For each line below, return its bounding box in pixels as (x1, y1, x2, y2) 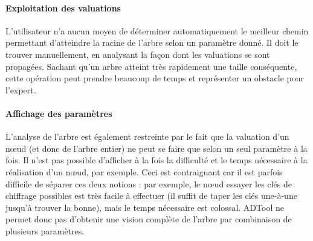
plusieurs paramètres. (5, 224, 85, 237)
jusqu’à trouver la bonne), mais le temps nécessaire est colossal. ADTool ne (5, 201, 284, 213)
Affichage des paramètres (5, 107, 112, 119)
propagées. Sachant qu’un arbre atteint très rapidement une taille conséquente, (5, 60, 297, 72)
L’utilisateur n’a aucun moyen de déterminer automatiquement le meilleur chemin (5, 24, 309, 37)
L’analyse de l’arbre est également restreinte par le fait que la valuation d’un (5, 130, 289, 143)
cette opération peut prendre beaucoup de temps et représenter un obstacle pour (5, 72, 305, 84)
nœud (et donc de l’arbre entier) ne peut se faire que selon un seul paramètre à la (5, 142, 308, 154)
